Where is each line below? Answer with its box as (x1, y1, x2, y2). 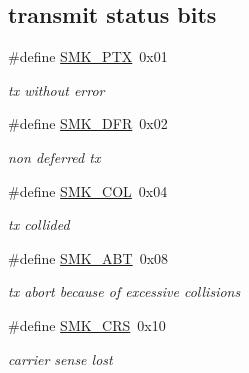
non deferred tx (8, 146, 101, 167)
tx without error (8, 79, 105, 100)
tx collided (8, 214, 70, 235)
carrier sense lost (8, 348, 113, 369)
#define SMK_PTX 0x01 (8, 46, 168, 67)
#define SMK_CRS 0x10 (8, 314, 166, 335)
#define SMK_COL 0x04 (8, 180, 168, 201)
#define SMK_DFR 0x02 (8, 113, 168, 134)
